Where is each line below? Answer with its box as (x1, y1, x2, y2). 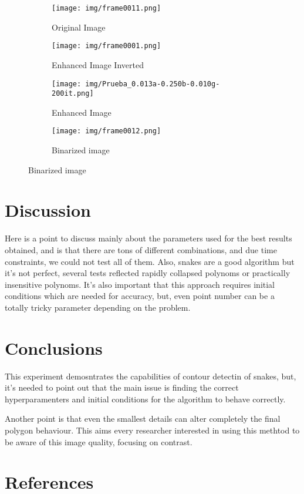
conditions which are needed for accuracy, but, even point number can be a (5, 290, 275, 302)
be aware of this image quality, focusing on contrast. (5, 435, 192, 448)
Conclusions (5, 335, 103, 359)
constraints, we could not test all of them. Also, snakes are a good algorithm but (5, 255, 295, 267)
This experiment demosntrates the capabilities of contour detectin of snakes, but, (5, 369, 296, 382)
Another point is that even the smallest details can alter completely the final (5, 412, 281, 425)
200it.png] (52, 89, 94, 98)
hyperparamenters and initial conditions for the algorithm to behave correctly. (5, 392, 286, 405)
